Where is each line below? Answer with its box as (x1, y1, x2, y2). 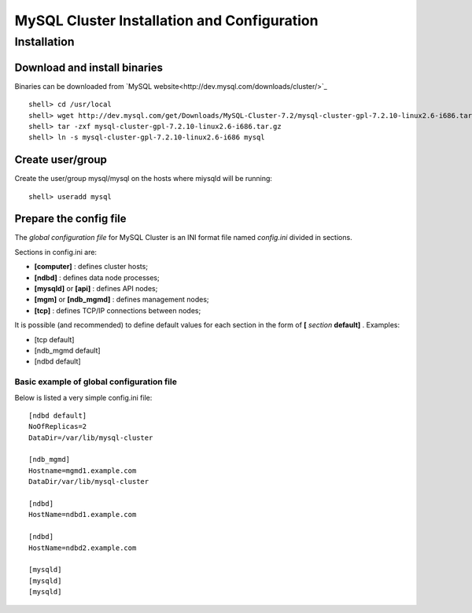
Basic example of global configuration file (14, 376, 177, 387)
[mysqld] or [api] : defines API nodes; (34, 284, 158, 294)
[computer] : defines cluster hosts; (34, 262, 149, 271)
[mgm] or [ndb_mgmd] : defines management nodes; (34, 295, 209, 305)
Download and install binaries (14, 61, 164, 74)
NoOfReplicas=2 (28, 422, 87, 431)
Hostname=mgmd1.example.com (28, 466, 137, 475)
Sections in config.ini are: (14, 247, 98, 257)
